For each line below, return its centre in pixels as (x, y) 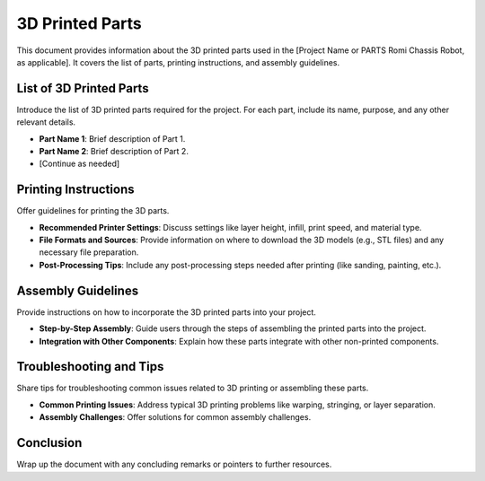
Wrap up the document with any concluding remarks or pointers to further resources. (174, 464)
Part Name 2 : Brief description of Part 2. (114, 152)
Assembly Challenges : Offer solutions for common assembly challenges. (175, 417)
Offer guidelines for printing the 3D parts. (93, 211)
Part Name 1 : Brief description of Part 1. (112, 138)
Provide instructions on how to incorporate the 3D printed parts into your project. (166, 312)
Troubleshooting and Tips (90, 367)
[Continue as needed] (79, 164)
